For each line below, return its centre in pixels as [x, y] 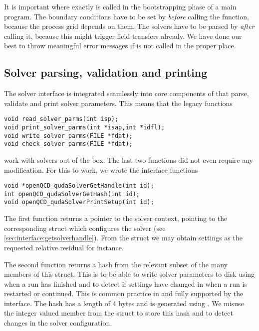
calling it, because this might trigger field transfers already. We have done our [123, 36]
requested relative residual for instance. [64, 247]
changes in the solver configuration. [58, 323]
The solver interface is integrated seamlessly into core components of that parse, [127, 93]
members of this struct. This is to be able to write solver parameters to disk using [129, 274]
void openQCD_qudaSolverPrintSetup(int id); [79, 202]
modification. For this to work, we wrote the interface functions [101, 169]
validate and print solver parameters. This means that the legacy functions [118, 103]
